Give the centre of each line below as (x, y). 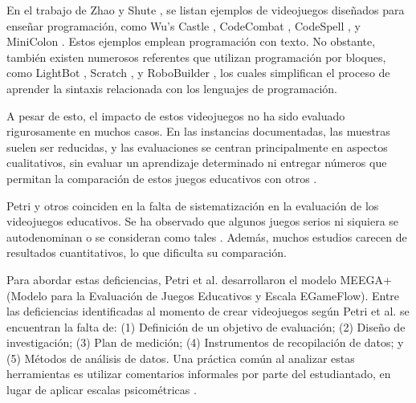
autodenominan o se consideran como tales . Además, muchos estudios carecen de (207, 236)
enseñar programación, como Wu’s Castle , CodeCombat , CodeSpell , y (184, 25)
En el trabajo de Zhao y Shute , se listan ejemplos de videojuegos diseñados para (206, 10)
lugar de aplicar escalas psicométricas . (102, 390)
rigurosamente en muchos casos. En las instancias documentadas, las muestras (198, 131)
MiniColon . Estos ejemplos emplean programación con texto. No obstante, (191, 41)
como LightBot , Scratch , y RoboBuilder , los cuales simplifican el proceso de (198, 73)
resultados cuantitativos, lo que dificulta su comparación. (147, 252)
